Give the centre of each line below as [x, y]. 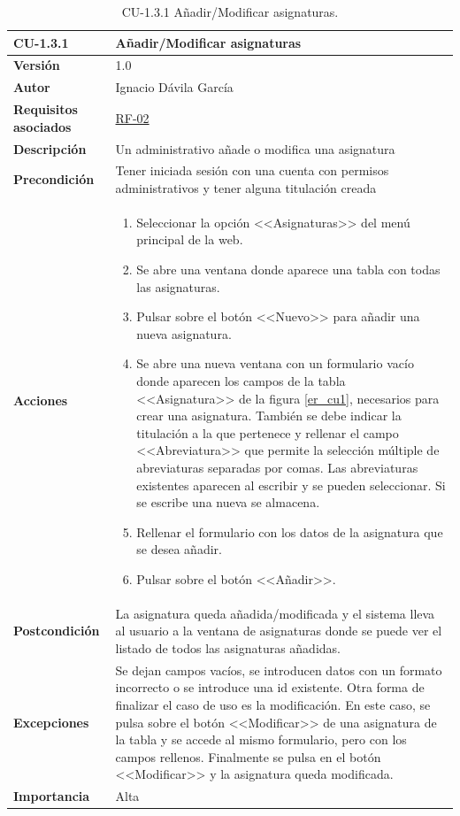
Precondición [54, 179]
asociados [42, 126]
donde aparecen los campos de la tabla [241, 381]
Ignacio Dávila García [174, 87]
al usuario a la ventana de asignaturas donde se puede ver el [279, 631]
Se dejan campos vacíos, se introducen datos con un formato [279, 670]
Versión [37, 65]
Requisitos [46, 109]
